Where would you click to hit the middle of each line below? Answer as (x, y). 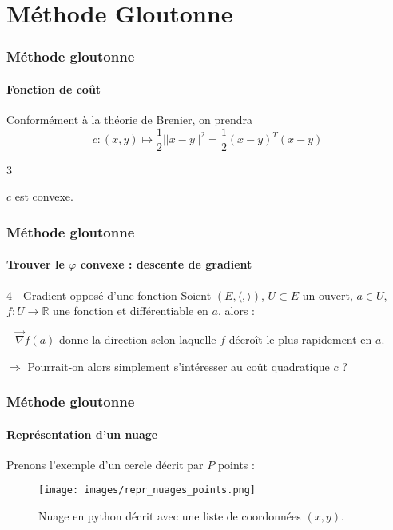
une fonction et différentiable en (131, 311)
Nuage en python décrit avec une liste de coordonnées (170, 515)
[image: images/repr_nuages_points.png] (147, 490)
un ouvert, (327, 295)
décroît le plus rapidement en (300, 339)
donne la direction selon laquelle (137, 339)
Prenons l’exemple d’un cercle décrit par (105, 464)
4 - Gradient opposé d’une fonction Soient (109, 295)
